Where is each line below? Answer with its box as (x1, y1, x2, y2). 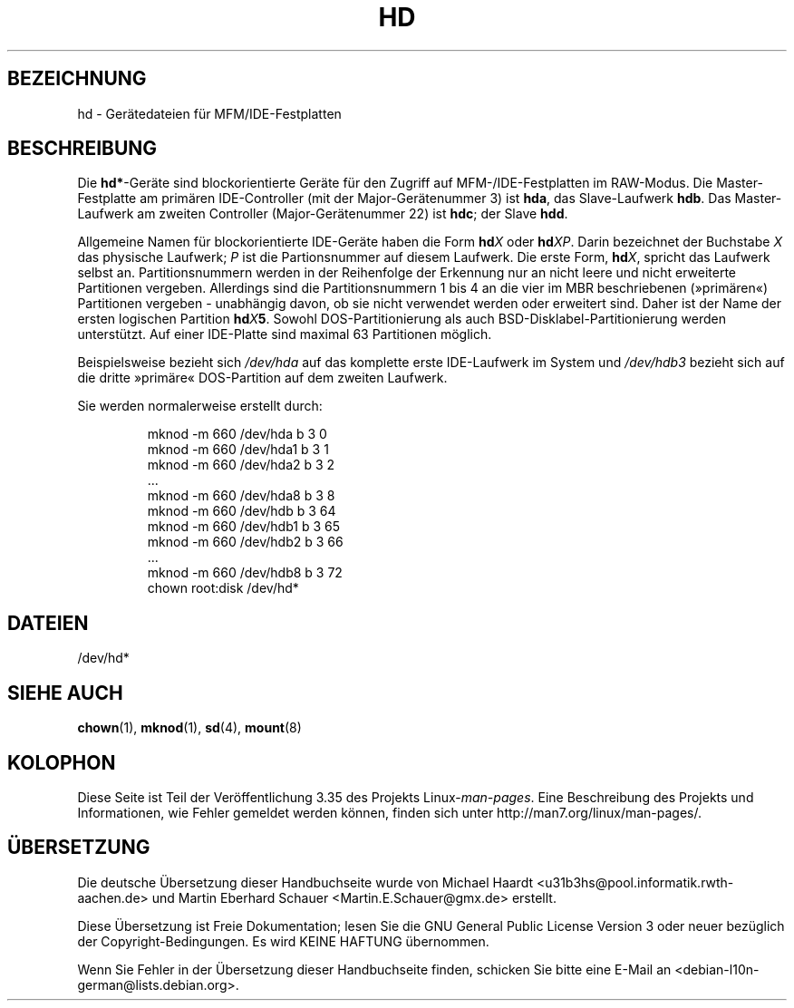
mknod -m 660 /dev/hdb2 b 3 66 (147, 534, 344, 550)
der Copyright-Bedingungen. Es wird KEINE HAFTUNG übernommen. (77, 933, 489, 949)
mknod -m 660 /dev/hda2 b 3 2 (147, 457, 335, 473)
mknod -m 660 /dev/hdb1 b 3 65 (147, 519, 340, 535)
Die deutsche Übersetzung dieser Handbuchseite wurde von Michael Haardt (77, 874, 534, 890)
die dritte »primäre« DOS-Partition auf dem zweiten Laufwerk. (77, 370, 448, 386)
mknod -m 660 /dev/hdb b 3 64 (147, 503, 336, 519)
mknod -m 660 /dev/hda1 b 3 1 (147, 441, 329, 458)
